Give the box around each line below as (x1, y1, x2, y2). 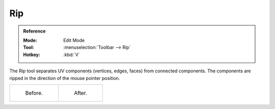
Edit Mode (63, 37, 85, 43)
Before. (25, 89, 43, 96)
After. (74, 89, 88, 96)
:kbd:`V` (63, 51, 80, 58)
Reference (23, 28, 46, 34)
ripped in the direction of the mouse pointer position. (9, 75, 120, 81)
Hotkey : (23, 51, 41, 58)
